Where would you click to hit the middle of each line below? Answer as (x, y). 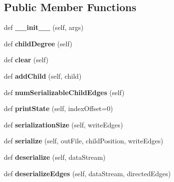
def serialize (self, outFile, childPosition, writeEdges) (84, 141)
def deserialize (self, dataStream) (55, 157)
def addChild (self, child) (43, 76)
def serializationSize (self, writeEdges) (64, 124)
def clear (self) (26, 60)
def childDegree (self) (38, 43)
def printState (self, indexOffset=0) (58, 108)
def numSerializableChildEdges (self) (64, 92)
